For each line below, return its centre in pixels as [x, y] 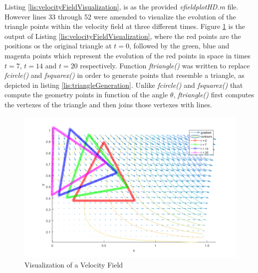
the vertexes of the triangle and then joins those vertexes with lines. [108, 104]
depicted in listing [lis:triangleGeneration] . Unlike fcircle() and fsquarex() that [124, 85]
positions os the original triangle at [58, 46]
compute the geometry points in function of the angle [86, 95]
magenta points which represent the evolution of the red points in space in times [128, 55]
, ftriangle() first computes [214, 95]
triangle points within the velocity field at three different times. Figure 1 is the [125, 26]
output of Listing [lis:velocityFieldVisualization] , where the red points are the [123, 36]
